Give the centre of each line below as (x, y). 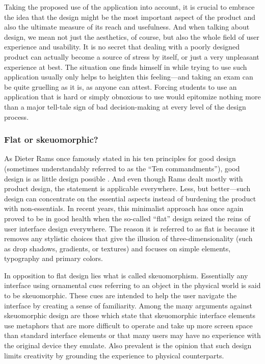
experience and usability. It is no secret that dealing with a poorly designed (122, 47)
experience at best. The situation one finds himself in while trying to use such (126, 67)
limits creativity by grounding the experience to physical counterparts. (114, 355)
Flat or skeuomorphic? (51, 139)
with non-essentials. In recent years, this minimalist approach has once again (124, 208)
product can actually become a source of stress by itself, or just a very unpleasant (132, 56)
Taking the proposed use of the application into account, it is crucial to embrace (129, 7)
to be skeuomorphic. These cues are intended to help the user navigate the (121, 295)
